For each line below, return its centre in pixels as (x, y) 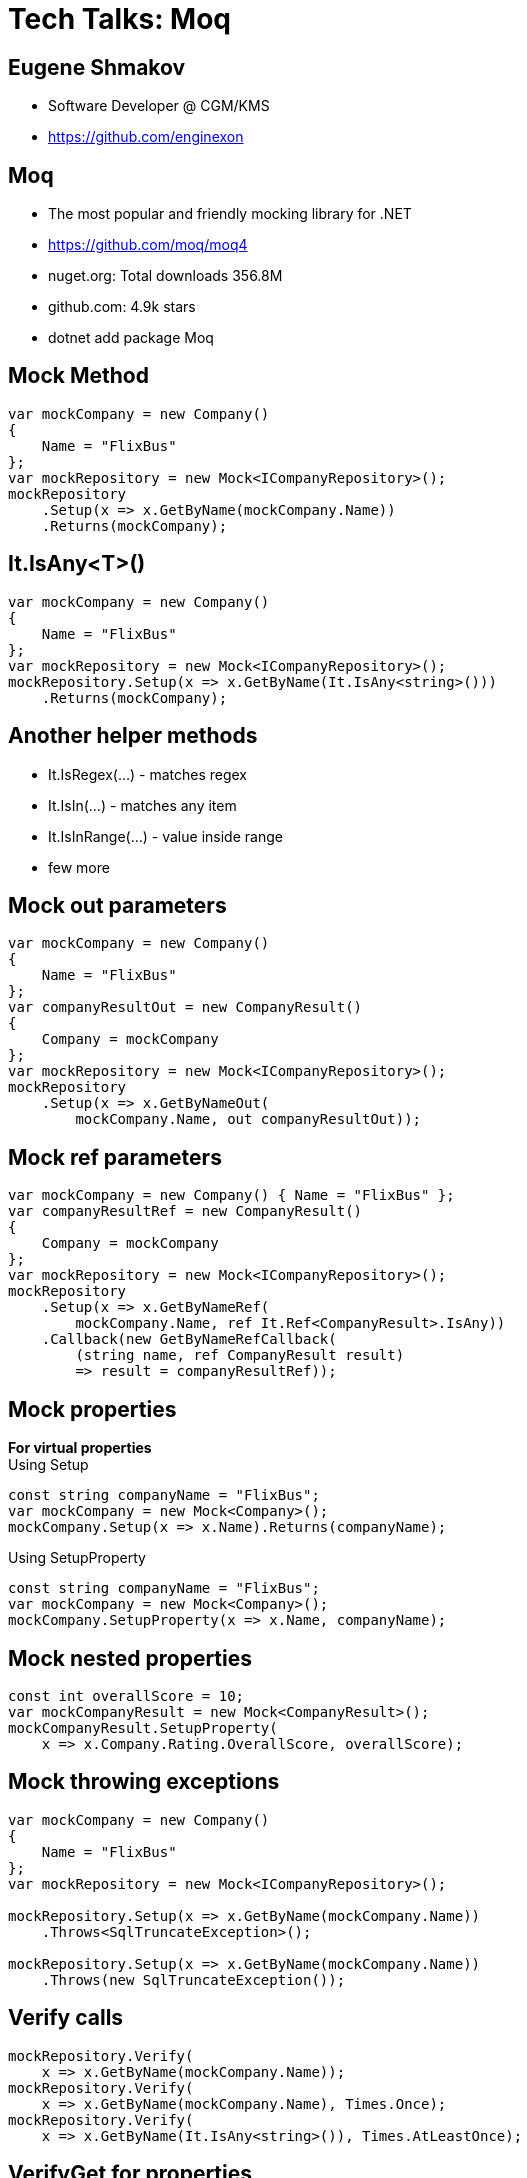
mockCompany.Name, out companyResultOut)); (248, 1119)
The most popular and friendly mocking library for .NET (230, 214)
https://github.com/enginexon (146, 137)
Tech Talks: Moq (120, 19)
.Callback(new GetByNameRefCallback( (189, 1339)
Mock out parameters (117, 905)
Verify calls (66, 2018)
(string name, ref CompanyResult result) (240, 1355)
